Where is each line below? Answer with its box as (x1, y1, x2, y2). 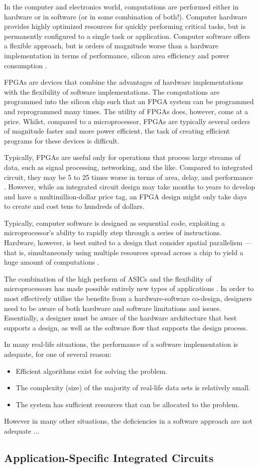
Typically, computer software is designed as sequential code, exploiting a (4, 217, 225, 228)
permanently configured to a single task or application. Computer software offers (4, 30, 250, 41)
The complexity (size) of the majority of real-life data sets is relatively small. (15, 382, 251, 393)
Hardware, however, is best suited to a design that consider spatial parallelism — (4, 237, 252, 248)
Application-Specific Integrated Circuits (4, 450, 214, 465)
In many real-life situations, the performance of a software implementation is (4, 339, 238, 349)
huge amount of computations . (4, 257, 100, 267)
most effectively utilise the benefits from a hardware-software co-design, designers (4, 293, 252, 304)
